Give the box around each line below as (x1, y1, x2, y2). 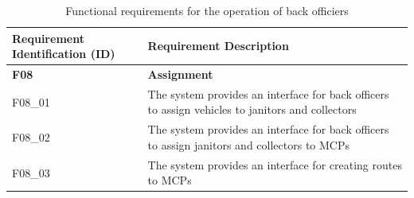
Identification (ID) (12, 45, 115, 62)
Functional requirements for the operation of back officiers (65, 2, 349, 18)
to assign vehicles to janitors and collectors (147, 101, 357, 118)
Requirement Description (147, 37, 289, 54)
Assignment (147, 66, 213, 83)
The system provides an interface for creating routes (147, 156, 402, 173)
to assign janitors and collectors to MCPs (147, 136, 350, 153)
